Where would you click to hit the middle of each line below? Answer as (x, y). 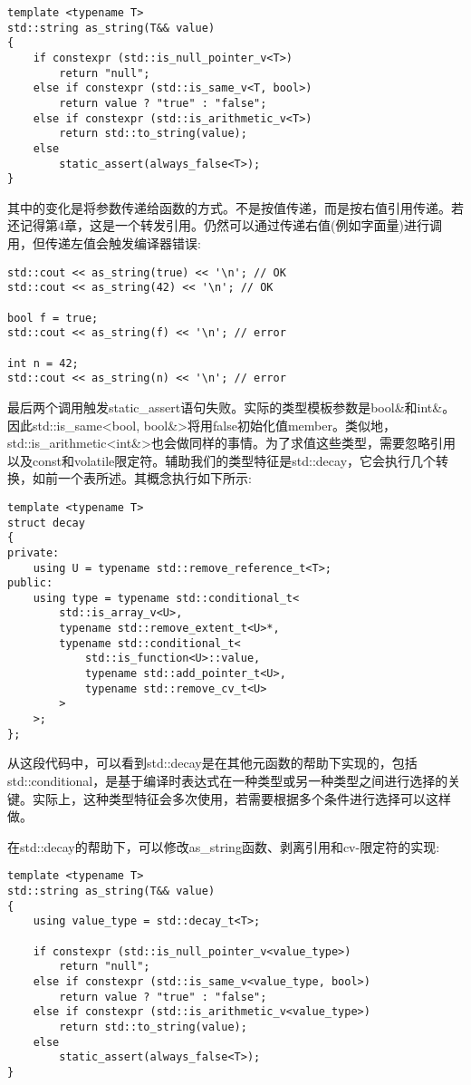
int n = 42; (43, 363)
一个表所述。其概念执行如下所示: (154, 478)
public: (30, 583)
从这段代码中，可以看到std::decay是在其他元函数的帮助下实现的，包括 (212, 763)
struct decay (46, 523)
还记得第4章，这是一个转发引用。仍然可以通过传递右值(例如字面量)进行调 (225, 225)
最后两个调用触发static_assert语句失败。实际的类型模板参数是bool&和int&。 (231, 407)
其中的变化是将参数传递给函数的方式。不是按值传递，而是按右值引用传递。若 (235, 207)
